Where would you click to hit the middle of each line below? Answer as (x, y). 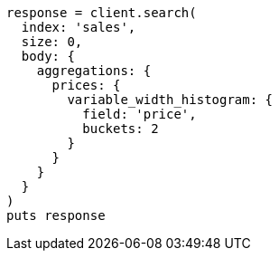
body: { (48, 56)
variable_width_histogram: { (170, 100)
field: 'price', (139, 114)
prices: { (86, 85)
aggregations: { (94, 71)
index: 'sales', (79, 27)
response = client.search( (102, 13)
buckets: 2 (121, 129)
